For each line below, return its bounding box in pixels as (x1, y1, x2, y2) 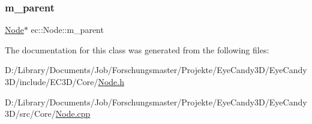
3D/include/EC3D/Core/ (5, 75, 98, 87)
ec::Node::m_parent (31, 23, 104, 36)
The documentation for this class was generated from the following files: (5, 43, 269, 56)
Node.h (98, 75, 124, 87)
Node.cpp (55, 107, 91, 120)
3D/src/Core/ (5, 107, 56, 120)
